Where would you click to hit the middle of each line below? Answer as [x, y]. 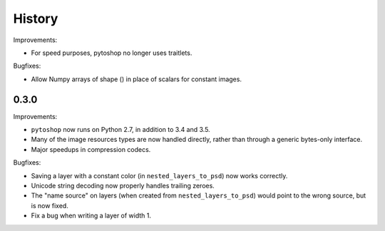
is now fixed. [50, 205]
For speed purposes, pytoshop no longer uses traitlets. [112, 53]
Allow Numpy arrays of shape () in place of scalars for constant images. [137, 79]
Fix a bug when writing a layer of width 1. [91, 216]
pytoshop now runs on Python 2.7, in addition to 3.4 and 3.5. [120, 130]
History [36, 19]
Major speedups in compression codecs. [91, 149]
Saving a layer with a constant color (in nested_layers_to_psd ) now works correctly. [159, 175]
